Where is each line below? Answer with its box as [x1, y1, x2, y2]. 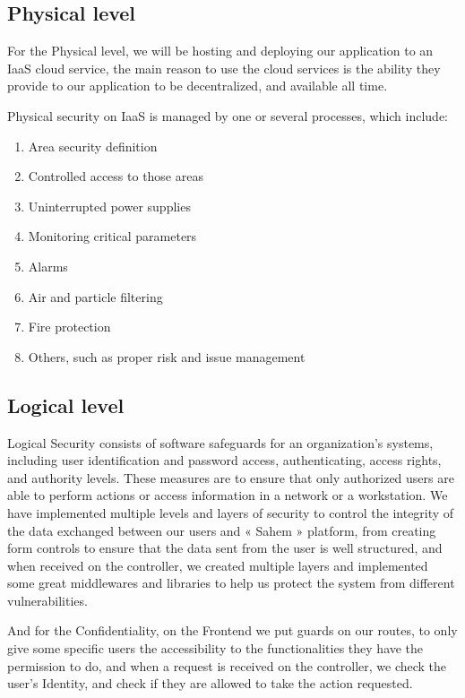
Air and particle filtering [28, 287, 163, 306]
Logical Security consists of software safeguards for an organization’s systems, [7, 433, 434, 452]
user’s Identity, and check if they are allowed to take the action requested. [7, 674, 413, 693]
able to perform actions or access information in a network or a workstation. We [7, 486, 448, 504]
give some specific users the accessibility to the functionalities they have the [7, 639, 424, 658]
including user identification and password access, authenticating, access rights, [7, 451, 442, 470]
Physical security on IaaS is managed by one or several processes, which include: [7, 106, 449, 125]
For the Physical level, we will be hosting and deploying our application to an [7, 41, 434, 60]
